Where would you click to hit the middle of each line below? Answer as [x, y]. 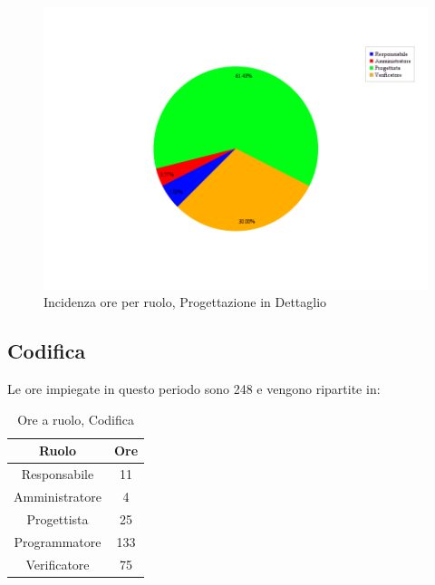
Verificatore [58, 564]
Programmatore [58, 541]
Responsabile [58, 474]
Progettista [58, 518]
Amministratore [58, 497]
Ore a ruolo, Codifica [76, 419]
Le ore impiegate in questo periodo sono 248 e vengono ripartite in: [194, 389]
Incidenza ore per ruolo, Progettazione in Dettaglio [185, 302]
